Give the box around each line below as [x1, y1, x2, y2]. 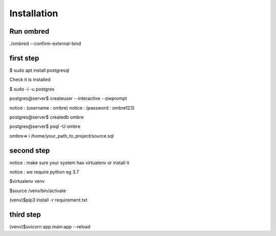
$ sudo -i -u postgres [9, 86, 55, 92]
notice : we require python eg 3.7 [9, 169, 79, 175]
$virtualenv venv [9, 178, 45, 185]
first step [9, 54, 39, 62]
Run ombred [9, 27, 50, 36]
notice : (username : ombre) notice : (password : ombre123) [9, 104, 135, 111]
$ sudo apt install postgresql [9, 67, 70, 73]
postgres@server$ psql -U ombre [9, 123, 81, 129]
